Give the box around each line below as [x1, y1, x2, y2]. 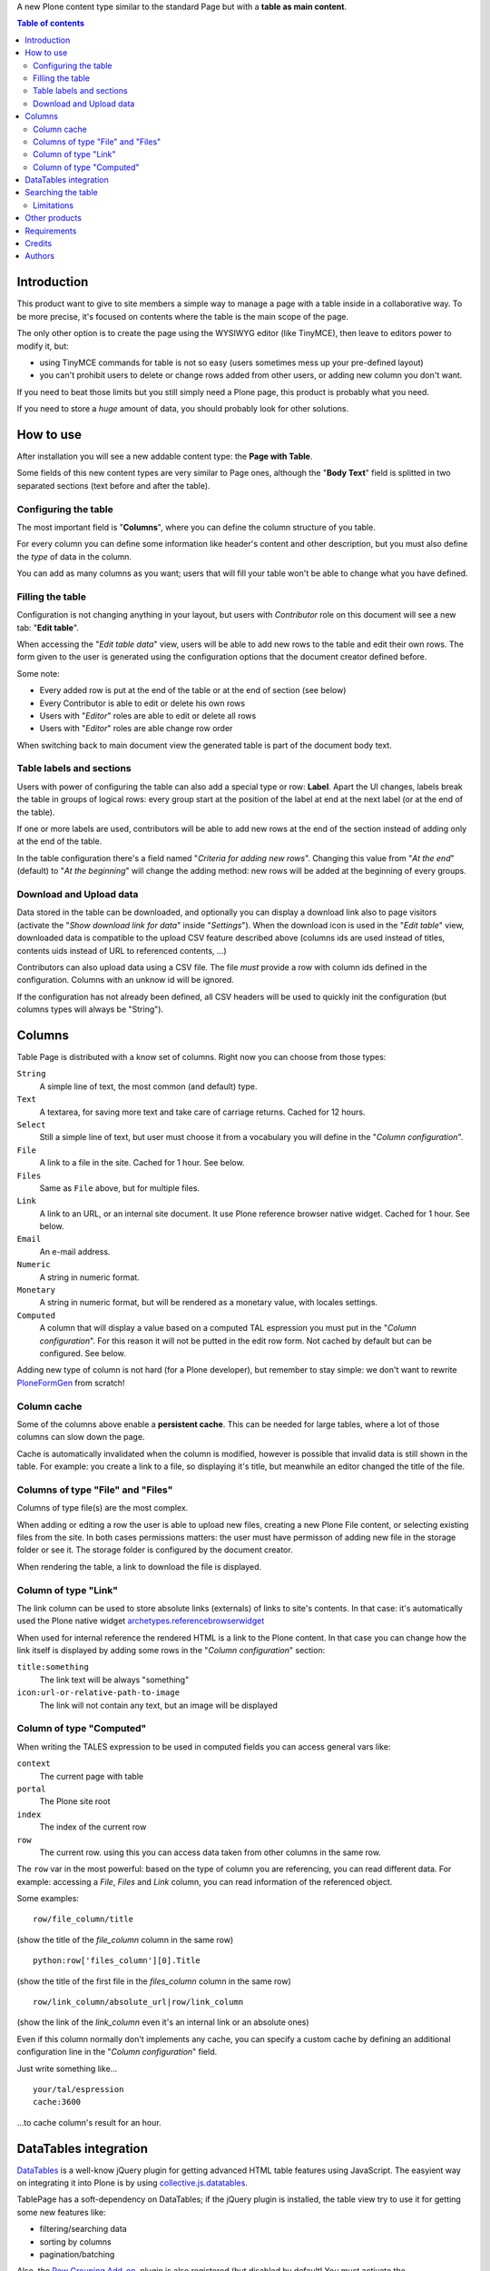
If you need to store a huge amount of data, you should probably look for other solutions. [16, 403, 349, 414]
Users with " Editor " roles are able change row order [39, 723, 233, 734]
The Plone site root [39, 1796, 111, 1807]
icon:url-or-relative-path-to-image [16, 1688, 181, 1698]
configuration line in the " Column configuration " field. [16, 2047, 218, 2058]
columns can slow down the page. [16, 1432, 145, 1443]
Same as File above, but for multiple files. [39, 1182, 200, 1194]
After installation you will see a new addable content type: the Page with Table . [16, 451, 313, 461]
